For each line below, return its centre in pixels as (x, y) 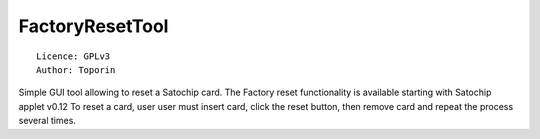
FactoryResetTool (93, 26)
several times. (47, 121)
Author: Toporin (76, 69)
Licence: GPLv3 (73, 56)
